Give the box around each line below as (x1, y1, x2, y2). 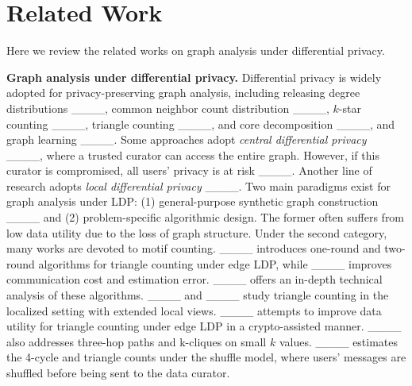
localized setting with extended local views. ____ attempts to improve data (6, 302, 382, 318)
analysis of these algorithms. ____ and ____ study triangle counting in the (6, 287, 389, 303)
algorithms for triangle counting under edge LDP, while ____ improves (38, 255, 392, 272)
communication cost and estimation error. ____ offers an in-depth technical (6, 271, 383, 288)
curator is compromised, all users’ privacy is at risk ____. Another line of (6, 162, 372, 179)
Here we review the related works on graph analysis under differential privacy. (6, 42, 385, 59)
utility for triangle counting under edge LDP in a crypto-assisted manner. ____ (6, 318, 402, 334)
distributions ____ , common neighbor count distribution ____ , (6, 99, 329, 116)
